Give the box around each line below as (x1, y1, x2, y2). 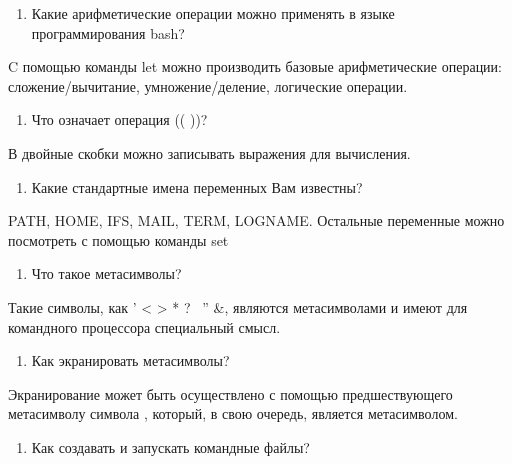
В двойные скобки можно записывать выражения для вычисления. (8, 142, 411, 163)
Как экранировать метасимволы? (31, 350, 230, 371)
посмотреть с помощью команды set (8, 229, 229, 250)
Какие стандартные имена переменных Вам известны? (31, 176, 363, 197)
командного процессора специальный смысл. (8, 316, 281, 337)
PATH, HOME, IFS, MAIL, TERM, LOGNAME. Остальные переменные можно (8, 210, 505, 231)
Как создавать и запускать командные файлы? (31, 436, 310, 457)
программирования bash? (31, 22, 185, 43)
